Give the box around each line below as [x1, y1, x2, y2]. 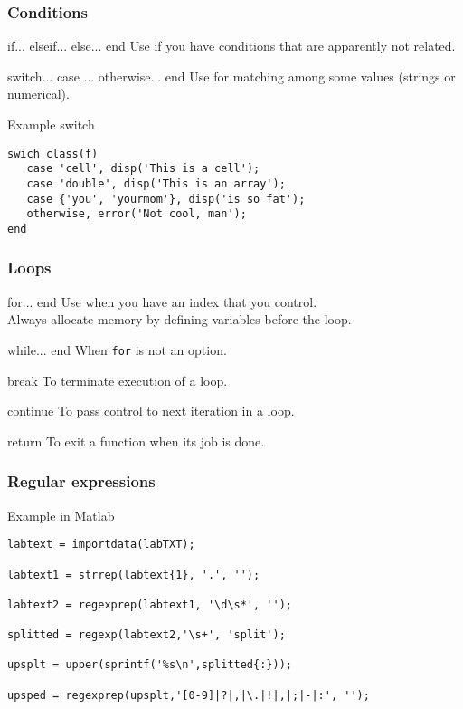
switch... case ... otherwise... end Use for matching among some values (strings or [7, 66, 456, 85]
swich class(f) [7, 147, 99, 160]
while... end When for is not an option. [7, 340, 227, 359]
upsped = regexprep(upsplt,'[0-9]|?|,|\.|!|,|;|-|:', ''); [7, 688, 370, 702]
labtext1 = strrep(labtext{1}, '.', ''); [7, 568, 260, 581]
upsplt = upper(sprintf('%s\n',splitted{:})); [7, 658, 292, 672]
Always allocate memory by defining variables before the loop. [7, 310, 352, 329]
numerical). [7, 84, 70, 103]
